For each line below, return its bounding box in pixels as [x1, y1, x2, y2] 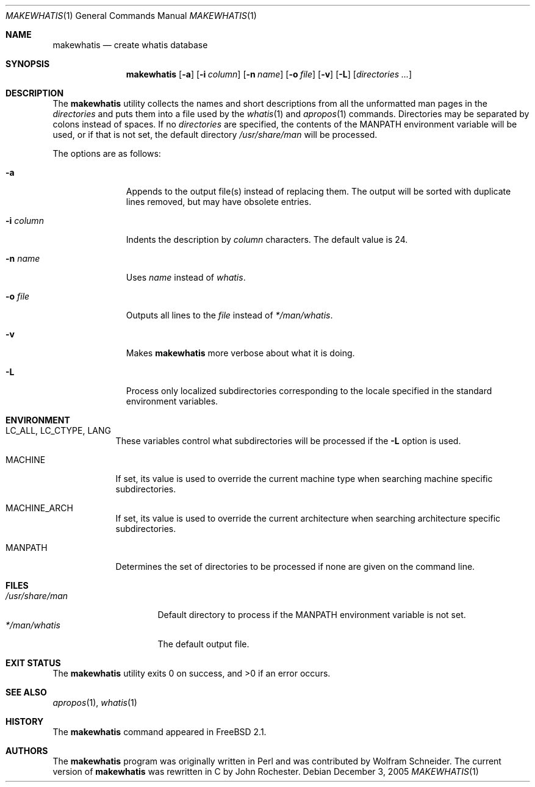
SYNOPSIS [5, 59, 50, 69]
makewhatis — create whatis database [52, 40, 208, 50]
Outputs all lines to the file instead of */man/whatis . [126, 310, 333, 320]
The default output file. [157, 639, 250, 649]
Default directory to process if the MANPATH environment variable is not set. [157, 609, 466, 620]
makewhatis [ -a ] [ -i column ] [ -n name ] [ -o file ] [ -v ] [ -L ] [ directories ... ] [126, 69, 412, 79]
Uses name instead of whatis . [126, 272, 246, 282]
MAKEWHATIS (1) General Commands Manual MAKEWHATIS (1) [5, 10, 257, 21]
